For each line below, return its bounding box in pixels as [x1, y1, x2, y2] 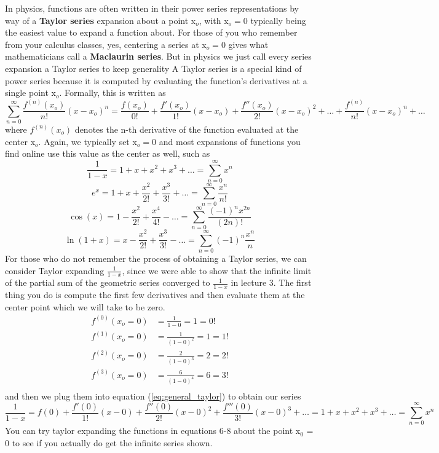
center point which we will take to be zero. [5, 300, 165, 313]
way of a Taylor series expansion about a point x [5, 14, 196, 26]
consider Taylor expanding [5, 264, 105, 277]
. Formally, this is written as [59, 86, 166, 99]
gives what [228, 37, 269, 50]
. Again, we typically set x [38, 135, 137, 148]
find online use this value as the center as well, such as [5, 147, 210, 160]
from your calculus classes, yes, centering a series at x [5, 37, 207, 50]
